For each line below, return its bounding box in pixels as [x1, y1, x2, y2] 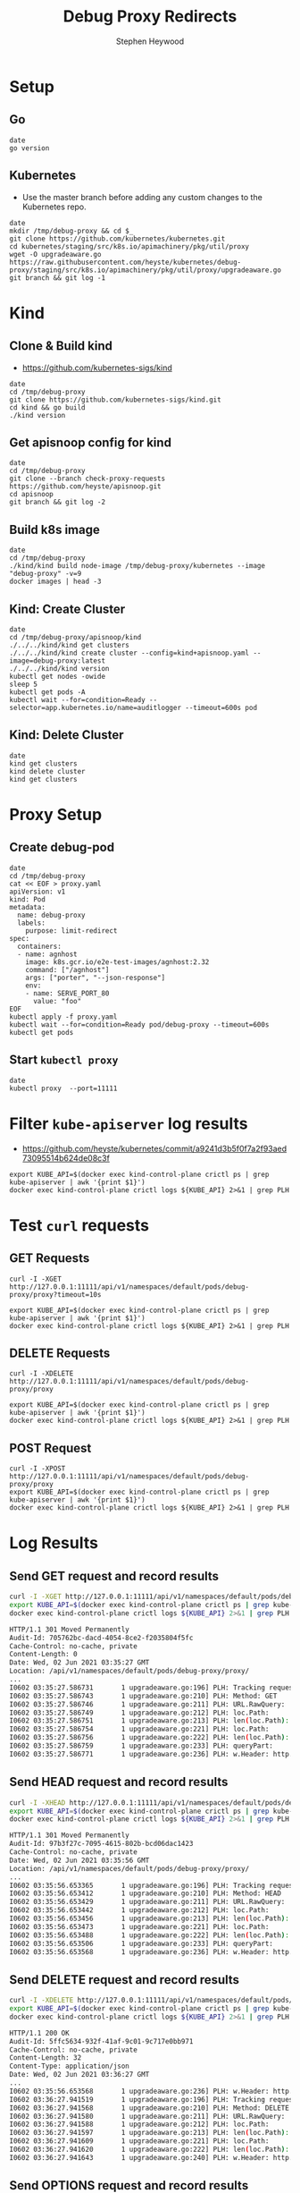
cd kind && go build [9, 402, 87, 412]
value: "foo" [32, 996, 82, 1005]
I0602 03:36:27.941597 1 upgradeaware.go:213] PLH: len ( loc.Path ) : [9, 2129, 290, 2138]
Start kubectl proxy [9, 1053, 119, 1068]
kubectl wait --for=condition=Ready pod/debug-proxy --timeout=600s [9, 1020, 270, 1029]
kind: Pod [9, 894, 46, 904]
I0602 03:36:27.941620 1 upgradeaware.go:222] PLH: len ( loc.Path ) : [9, 2145, 290, 2155]
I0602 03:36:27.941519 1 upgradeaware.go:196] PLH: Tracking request [9, 2095, 297, 2104]
